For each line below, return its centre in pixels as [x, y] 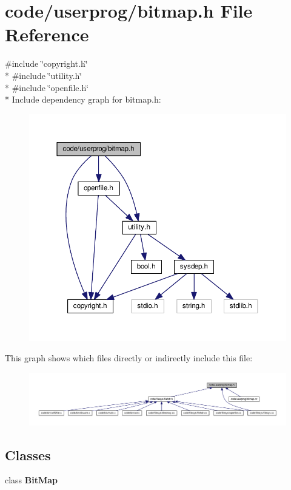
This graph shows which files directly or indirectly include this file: [129, 358]
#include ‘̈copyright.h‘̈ [46, 63]
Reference [47, 34]
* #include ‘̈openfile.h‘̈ [47, 87]
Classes [28, 454]
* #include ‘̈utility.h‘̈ [44, 75]
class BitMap [32, 480]
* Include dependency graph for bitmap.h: [83, 99]
